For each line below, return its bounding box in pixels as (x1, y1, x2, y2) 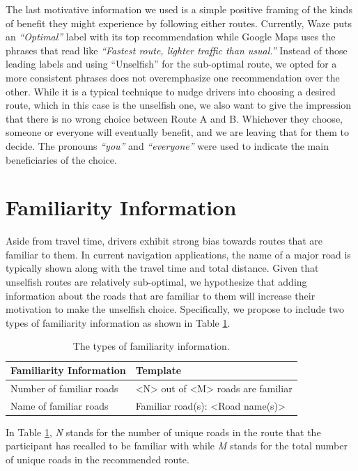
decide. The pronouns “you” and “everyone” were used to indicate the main (6, 138, 329, 153)
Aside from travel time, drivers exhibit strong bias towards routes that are (6, 233, 322, 248)
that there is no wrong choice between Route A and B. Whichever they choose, (6, 111, 343, 125)
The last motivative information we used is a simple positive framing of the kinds (6, 2, 352, 16)
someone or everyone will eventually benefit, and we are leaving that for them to (6, 125, 349, 139)
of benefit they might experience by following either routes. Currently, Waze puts (6, 15, 352, 30)
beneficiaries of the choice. (6, 152, 117, 167)
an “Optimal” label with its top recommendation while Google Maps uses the (6, 29, 336, 44)
